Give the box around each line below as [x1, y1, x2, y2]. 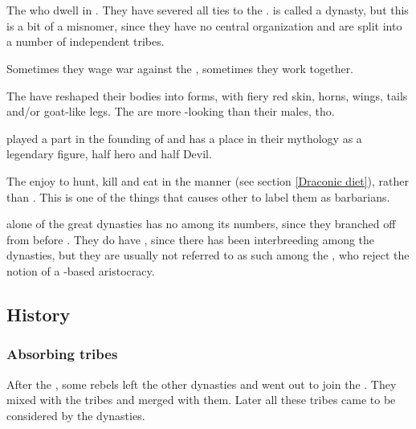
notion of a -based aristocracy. [6, 262, 155, 279]
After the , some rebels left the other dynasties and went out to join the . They [6, 375, 397, 392]
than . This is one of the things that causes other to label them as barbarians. [6, 188, 390, 205]
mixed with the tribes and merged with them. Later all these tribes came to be [6, 391, 396, 408]
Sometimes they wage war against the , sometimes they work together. [6, 59, 354, 76]
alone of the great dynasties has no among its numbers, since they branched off [6, 215, 396, 232]
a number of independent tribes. [6, 33, 165, 50]
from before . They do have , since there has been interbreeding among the [6, 231, 375, 247]
